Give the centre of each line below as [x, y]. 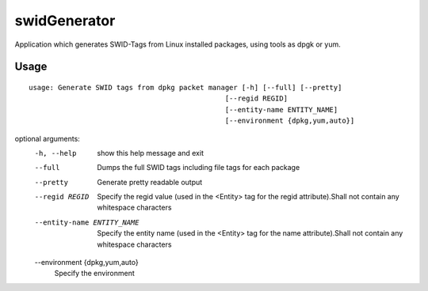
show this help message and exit [150, 153]
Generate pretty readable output [150, 182]
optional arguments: [48, 138]
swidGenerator [65, 21]
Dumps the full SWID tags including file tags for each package [199, 168]
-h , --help [55, 153]
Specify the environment [94, 274]
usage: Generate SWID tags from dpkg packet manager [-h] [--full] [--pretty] [185, 87]
